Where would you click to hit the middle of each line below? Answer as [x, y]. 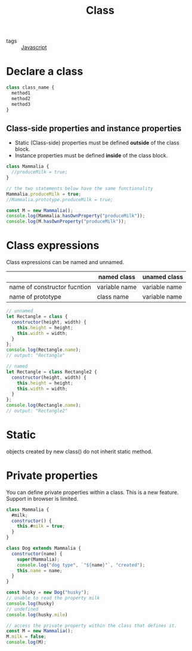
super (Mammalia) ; [38, 559]
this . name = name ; [40, 570]
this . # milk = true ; [41, 526]
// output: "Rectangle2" [37, 411]
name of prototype [35, 297]
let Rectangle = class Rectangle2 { [52, 372]
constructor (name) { [37, 554]
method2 [21, 99]
